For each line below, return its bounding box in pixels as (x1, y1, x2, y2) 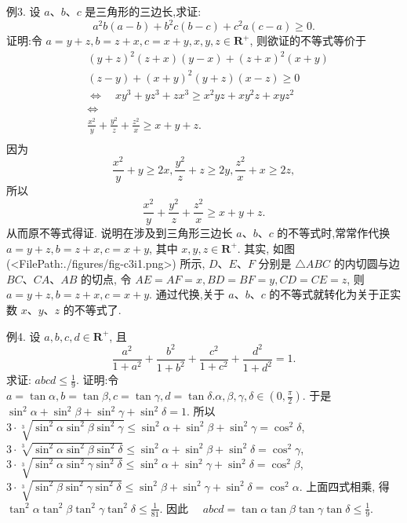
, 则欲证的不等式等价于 (249, 32, 366, 49)
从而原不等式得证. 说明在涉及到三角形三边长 (6, 225, 233, 241)
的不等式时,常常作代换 (277, 225, 391, 241)
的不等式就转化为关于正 (269, 286, 391, 302)
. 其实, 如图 (237, 240, 295, 256)
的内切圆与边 (333, 255, 400, 272)
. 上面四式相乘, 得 (299, 477, 390, 494)
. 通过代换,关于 (149, 286, 225, 302)
